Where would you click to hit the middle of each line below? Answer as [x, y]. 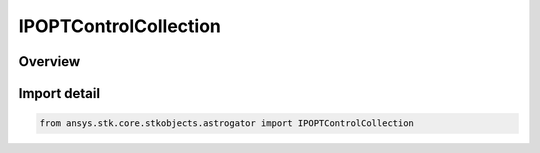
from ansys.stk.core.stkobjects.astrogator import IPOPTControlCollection [227, 123]
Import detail [59, 93]
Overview [49, 61]
